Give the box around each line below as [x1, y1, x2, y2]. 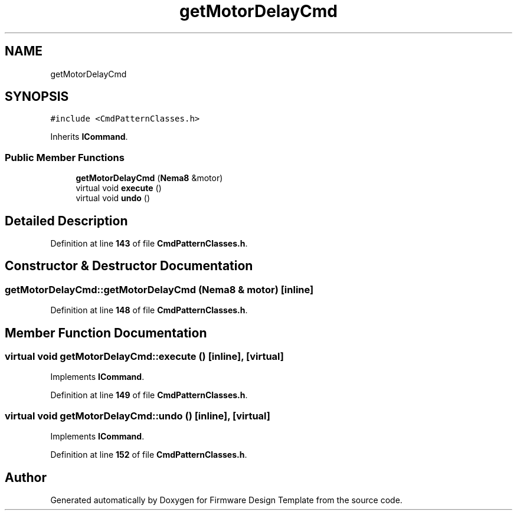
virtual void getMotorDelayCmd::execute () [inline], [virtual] [5, 350, 284, 363]
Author [5, 470, 47, 485]
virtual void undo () [76, 193, 150, 204]
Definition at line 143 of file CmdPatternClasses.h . [50, 238, 248, 249]
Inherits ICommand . [50, 132, 128, 142]
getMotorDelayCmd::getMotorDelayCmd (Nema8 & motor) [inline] [5, 283, 314, 296]
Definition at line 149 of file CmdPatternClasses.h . [50, 390, 248, 401]
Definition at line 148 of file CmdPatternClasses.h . [50, 305, 248, 316]
